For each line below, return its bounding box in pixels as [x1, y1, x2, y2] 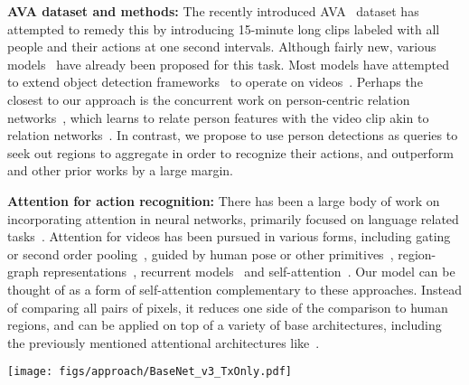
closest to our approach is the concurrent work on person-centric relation [7, 89, 410, 108]
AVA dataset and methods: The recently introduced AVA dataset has [7, 2, 419, 20]
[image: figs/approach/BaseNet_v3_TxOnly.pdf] [7, 365, 292, 379]
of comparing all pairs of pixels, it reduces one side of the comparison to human [7, 297, 448, 316]
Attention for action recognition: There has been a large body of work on [7, 191, 440, 210]
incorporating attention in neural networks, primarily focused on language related [7, 209, 459, 228]
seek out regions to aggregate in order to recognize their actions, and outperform [7, 143, 455, 162]
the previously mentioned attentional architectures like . [7, 333, 320, 352]
